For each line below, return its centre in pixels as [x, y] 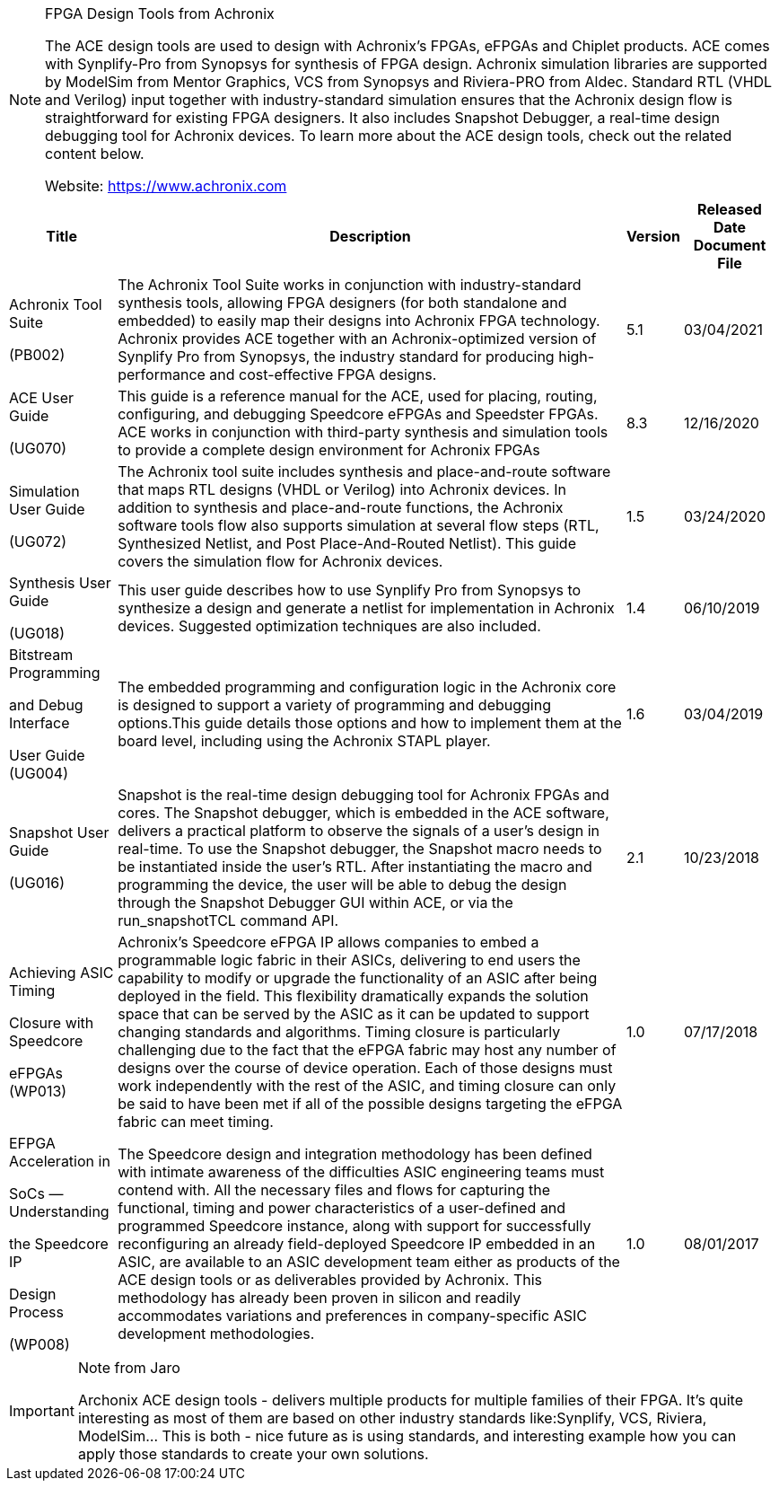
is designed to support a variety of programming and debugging [334, 705]
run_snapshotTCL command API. [228, 920]
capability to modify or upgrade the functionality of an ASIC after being [358, 978]
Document [730, 245]
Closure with [52, 1023]
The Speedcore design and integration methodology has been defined [355, 1154]
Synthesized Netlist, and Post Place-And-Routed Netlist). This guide [347, 543]
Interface [39, 723]
